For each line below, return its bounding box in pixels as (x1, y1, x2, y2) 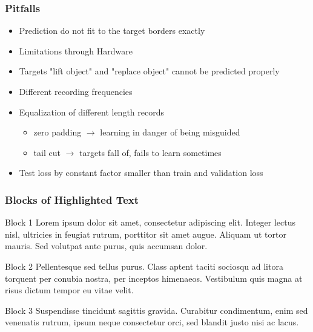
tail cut (33, 146, 61, 158)
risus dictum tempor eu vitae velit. (5, 284, 134, 296)
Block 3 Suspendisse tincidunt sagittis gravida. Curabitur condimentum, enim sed (5, 304, 308, 316)
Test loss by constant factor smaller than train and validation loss (19, 166, 263, 179)
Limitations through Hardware (19, 44, 133, 57)
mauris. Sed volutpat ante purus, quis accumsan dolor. (5, 239, 208, 252)
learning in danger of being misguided (100, 126, 240, 138)
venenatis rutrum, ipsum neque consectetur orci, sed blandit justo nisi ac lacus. (5, 316, 299, 328)
